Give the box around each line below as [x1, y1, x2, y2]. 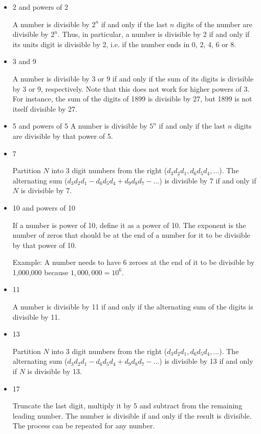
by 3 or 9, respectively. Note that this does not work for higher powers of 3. [12, 83, 250, 94]
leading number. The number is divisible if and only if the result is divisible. [12, 410, 252, 421]
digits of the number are [177, 18, 252, 29]
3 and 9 [12, 56, 36, 67]
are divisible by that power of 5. [12, 130, 113, 141]
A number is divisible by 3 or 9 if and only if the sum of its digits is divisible [12, 73, 254, 84]
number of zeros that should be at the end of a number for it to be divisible [12, 230, 250, 240]
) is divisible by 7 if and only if [159, 175, 256, 185]
